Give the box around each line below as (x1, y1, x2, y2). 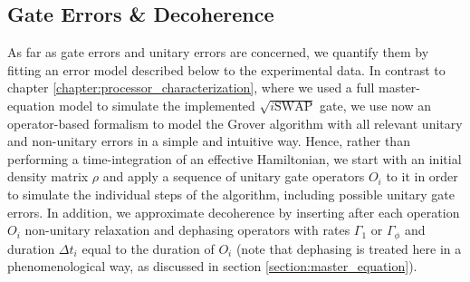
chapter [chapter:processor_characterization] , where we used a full (7, 78, 375, 97)
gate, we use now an (320, 95, 431, 114)
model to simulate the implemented (59, 95, 255, 114)
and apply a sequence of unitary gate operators (102, 167, 365, 186)
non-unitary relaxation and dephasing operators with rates (24, 220, 350, 239)
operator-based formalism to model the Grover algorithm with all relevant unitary (7, 113, 463, 132)
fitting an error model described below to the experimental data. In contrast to (7, 60, 446, 79)
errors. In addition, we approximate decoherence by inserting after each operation (7, 202, 460, 221)
